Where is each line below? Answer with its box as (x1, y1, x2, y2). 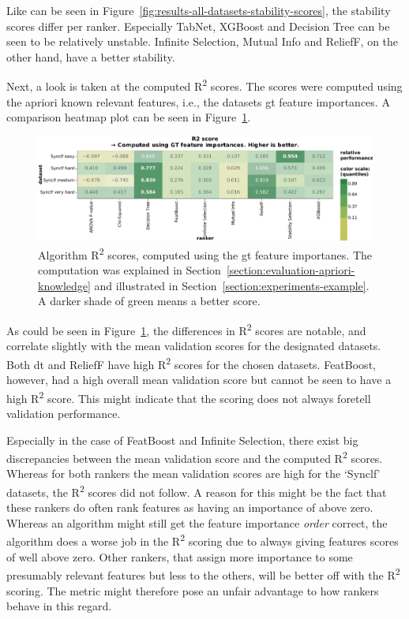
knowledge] (38, 277, 91, 293)
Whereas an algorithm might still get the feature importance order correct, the (6, 514, 388, 531)
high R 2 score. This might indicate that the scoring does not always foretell (6, 387, 371, 406)
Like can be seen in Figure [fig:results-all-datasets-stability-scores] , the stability (6, 2, 391, 18)
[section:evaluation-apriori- (226, 262, 355, 278)
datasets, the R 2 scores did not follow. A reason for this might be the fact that (6, 482, 387, 500)
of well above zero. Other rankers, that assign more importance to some (6, 548, 353, 565)
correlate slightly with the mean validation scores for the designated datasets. (6, 337, 381, 354)
